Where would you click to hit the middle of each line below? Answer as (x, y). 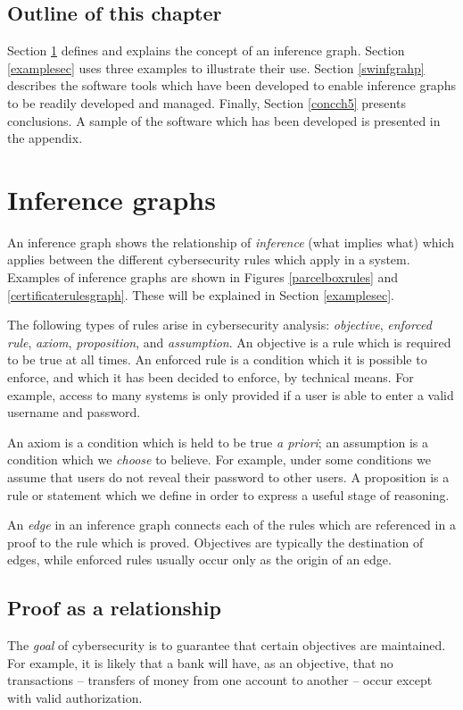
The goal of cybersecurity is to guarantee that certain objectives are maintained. (227, 645)
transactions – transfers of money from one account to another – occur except (220, 680)
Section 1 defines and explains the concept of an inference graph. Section (206, 50)
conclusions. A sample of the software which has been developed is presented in (224, 120)
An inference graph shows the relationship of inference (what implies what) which (231, 242)
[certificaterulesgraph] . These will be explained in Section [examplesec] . (201, 294)
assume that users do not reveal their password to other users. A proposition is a (228, 477)
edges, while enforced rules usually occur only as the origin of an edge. (199, 560)
